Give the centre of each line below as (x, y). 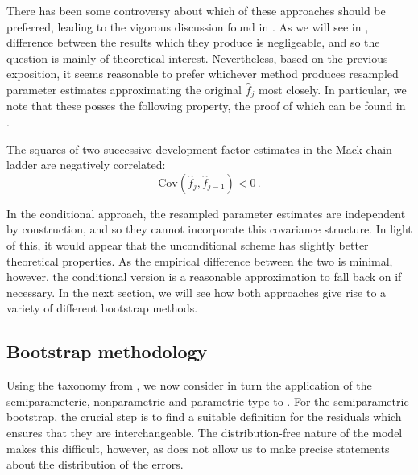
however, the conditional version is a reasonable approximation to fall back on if (204, 277)
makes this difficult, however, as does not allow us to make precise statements (198, 448)
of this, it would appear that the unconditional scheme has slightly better (188, 244)
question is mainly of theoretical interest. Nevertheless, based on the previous (197, 58)
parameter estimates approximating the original (124, 89)
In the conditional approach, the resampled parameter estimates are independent (206, 213)
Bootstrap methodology (107, 351)
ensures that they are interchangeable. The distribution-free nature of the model (205, 432)
